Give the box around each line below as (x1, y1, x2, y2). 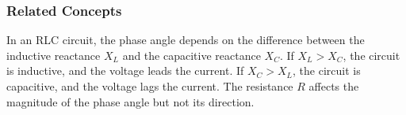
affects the (308, 78, 359, 94)
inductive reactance (6, 46, 101, 63)
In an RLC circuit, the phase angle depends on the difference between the (6, 32, 365, 48)
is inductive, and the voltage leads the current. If (6, 62, 244, 79)
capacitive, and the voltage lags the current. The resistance (6, 78, 293, 94)
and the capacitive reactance (122, 46, 261, 63)
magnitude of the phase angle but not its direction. (6, 93, 255, 109)
